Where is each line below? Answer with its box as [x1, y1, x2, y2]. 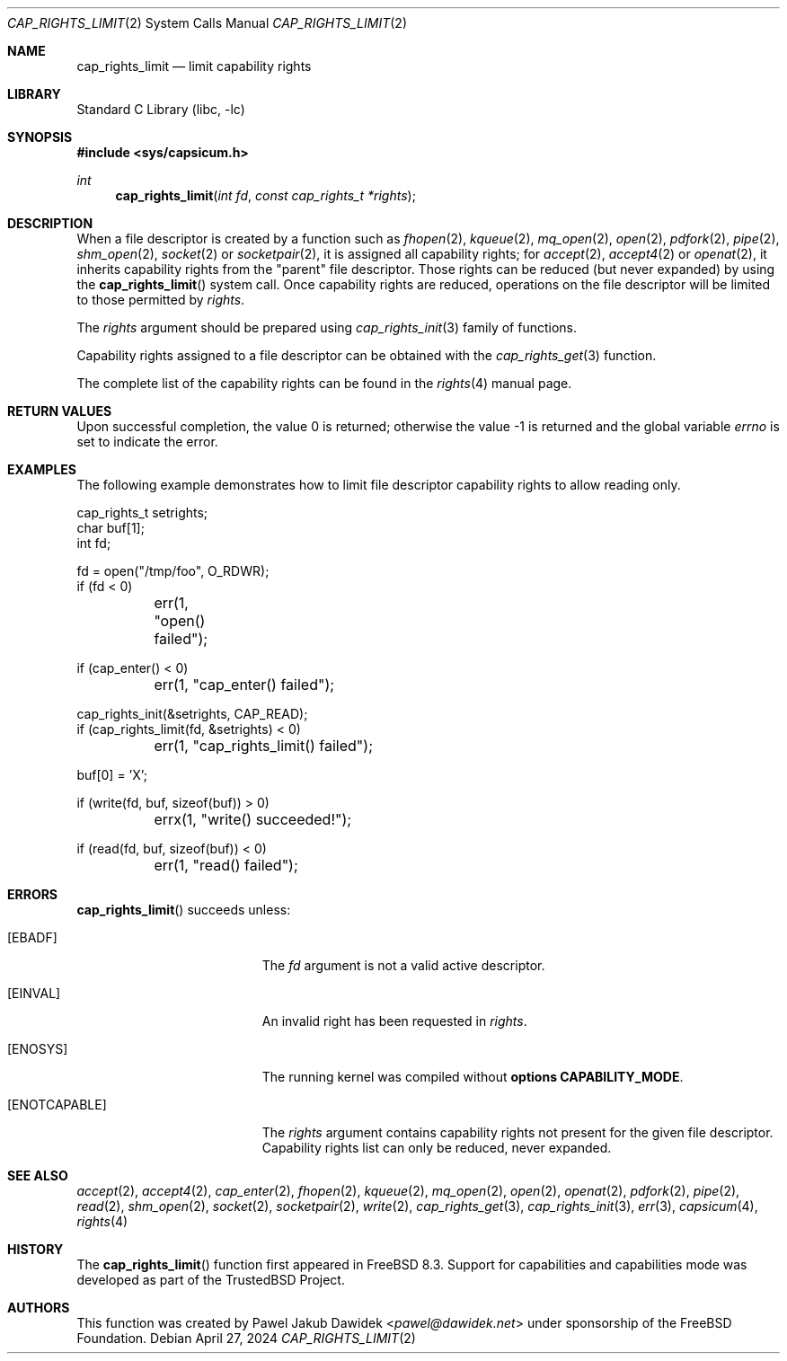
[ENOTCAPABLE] [7, 1097, 107, 1112]
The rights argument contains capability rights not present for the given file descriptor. [261, 1125, 774, 1140]
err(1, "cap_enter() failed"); [154, 676, 335, 694]
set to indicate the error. [76, 434, 218, 449]
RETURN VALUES [7, 403, 112, 419]
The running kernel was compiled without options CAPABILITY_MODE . [261, 1069, 684, 1084]
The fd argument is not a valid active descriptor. [261, 958, 545, 973]
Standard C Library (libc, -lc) [76, 102, 245, 117]
